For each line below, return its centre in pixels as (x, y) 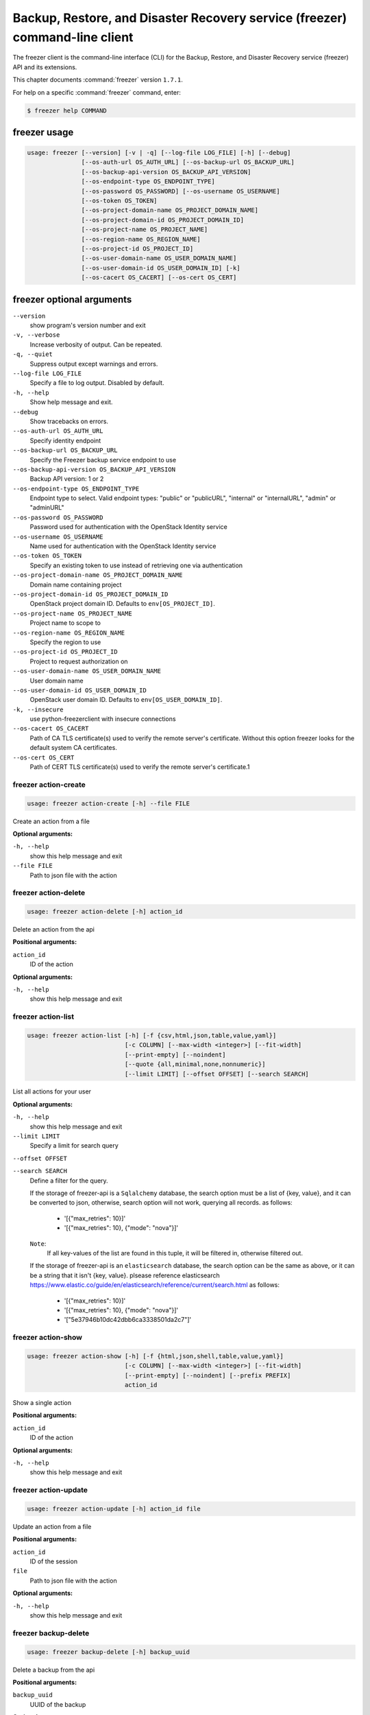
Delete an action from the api (54, 930)
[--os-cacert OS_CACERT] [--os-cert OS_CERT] (159, 277)
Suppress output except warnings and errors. (94, 364)
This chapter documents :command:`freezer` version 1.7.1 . (98, 80)
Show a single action (42, 1403)
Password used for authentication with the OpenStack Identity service (128, 527)
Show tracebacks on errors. (69, 421)
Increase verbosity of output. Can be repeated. (96, 344)
